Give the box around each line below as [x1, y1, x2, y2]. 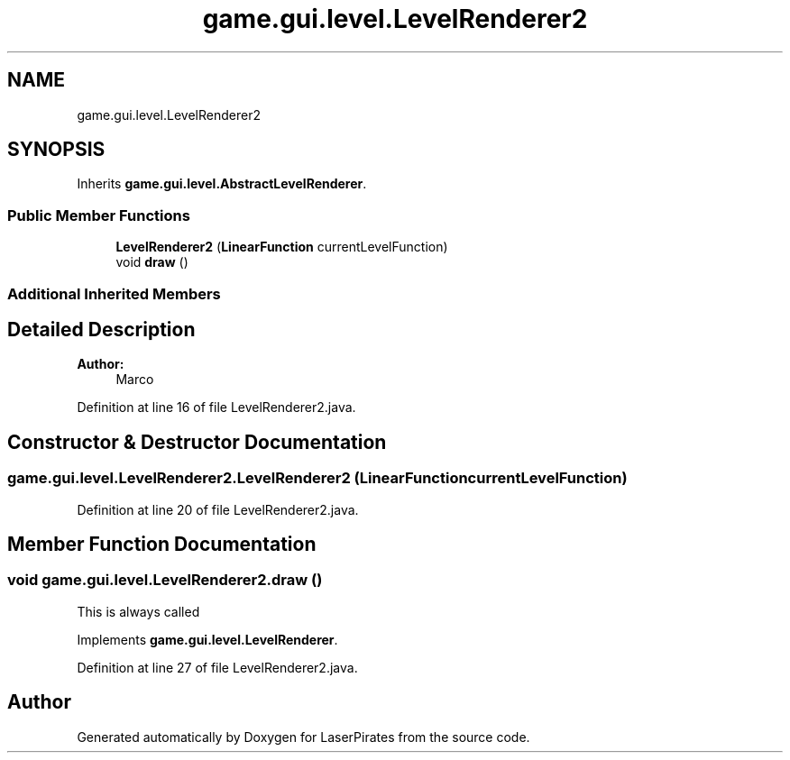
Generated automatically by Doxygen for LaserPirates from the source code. [77, 728, 530, 745]
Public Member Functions [7, 206, 190, 224]
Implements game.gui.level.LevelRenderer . [77, 631, 338, 647]
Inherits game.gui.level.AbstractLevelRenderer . [77, 176, 367, 192]
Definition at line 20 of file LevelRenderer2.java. [77, 501, 359, 517]
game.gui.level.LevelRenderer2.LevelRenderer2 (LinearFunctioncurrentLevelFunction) [7, 469, 628, 488]
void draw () [115, 254, 188, 270]
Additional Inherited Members [7, 284, 221, 303]
